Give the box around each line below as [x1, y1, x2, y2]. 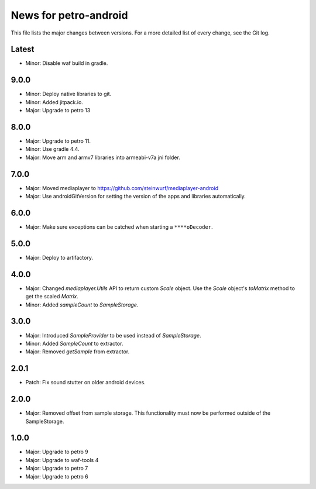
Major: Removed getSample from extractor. [25, 348, 130, 355]
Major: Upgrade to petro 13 [25, 107, 91, 114]
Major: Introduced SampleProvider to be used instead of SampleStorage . [25, 332, 201, 339]
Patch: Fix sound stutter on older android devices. [25, 379, 146, 386]
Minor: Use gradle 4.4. [25, 146, 80, 153]
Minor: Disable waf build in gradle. [25, 60, 108, 67]
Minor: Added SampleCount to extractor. [25, 340, 123, 347]
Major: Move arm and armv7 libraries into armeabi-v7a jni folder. [25, 154, 181, 161]
